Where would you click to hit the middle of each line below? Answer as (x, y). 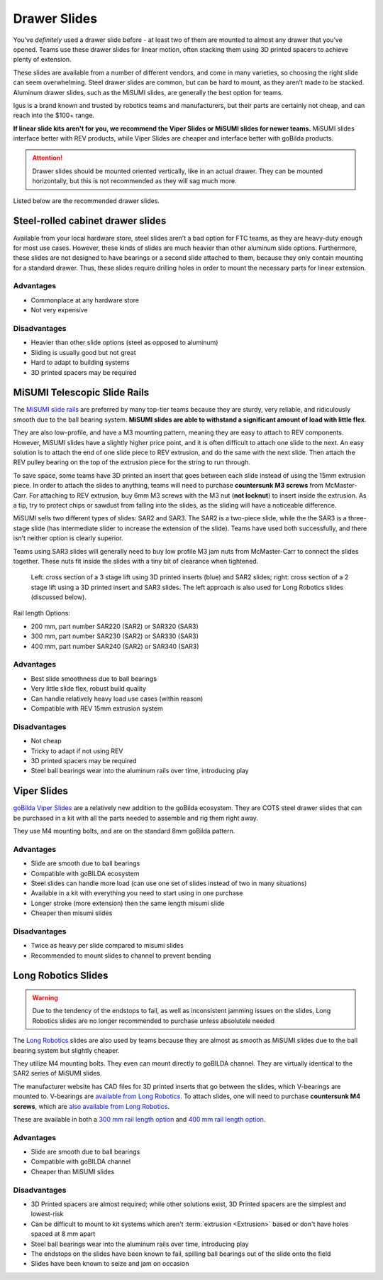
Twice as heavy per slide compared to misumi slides (107, 946)
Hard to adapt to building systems (81, 363)
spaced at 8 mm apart (63, 1234)
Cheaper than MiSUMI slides (73, 1171)
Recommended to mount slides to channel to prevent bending (121, 956)
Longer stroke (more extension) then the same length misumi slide (128, 903)
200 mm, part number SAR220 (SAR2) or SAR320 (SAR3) (115, 626)
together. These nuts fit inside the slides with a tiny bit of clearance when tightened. (136, 561)
